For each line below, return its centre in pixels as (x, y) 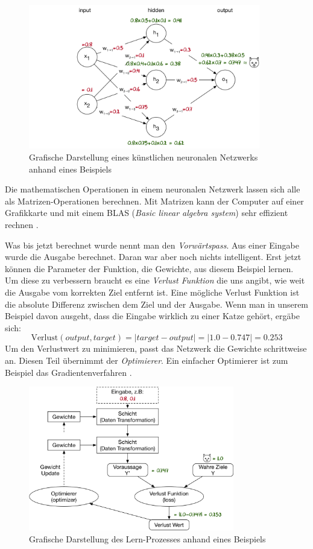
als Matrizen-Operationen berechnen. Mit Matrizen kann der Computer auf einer (154, 201)
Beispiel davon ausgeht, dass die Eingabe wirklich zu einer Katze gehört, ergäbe (152, 316)
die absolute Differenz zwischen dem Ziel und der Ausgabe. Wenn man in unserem (157, 304)
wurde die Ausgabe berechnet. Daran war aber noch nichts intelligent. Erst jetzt (153, 257)
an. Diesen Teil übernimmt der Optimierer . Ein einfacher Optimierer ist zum (147, 360)
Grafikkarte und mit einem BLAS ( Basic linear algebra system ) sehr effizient (147, 213)
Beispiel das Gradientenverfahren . (68, 372)
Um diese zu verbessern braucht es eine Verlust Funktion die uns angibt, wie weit (155, 280)
